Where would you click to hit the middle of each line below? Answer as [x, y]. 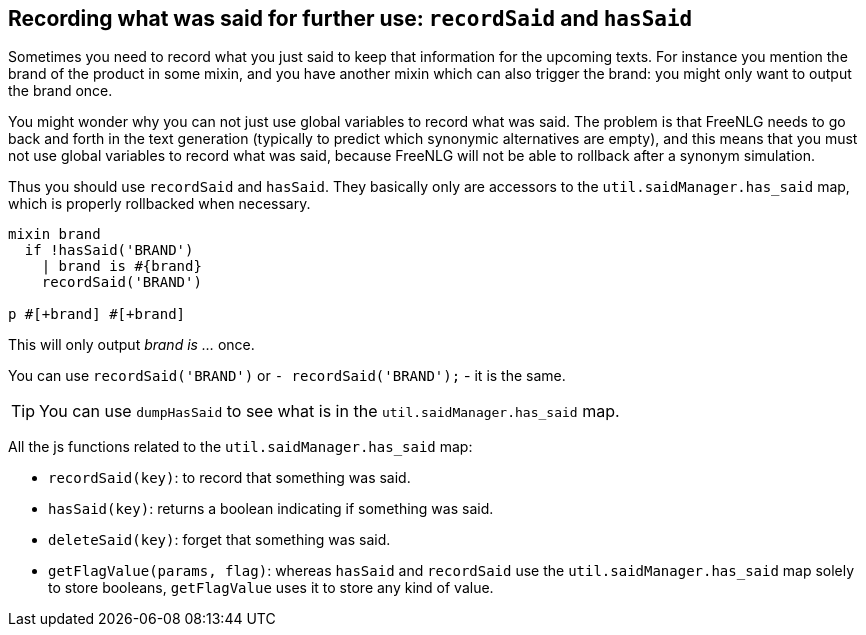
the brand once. [60, 91]
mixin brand [54, 234]
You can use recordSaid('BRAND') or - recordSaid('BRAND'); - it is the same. [287, 376]
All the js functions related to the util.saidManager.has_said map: [240, 447]
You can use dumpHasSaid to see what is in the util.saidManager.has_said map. [329, 411]
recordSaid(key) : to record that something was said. [229, 478]
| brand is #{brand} [121, 266]
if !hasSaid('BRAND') [109, 250]
